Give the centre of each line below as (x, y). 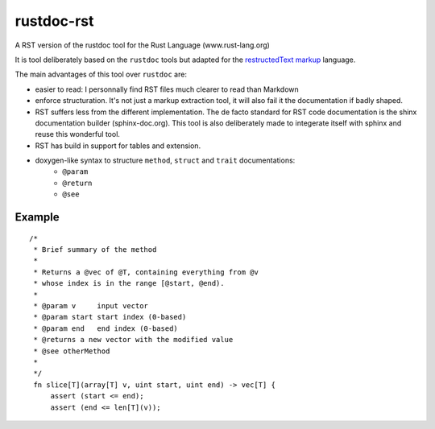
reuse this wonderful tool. (78, 134)
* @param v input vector (91, 305)
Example (37, 217)
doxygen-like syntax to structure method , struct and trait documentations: (165, 160)
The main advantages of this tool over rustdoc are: (101, 74)
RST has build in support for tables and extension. (118, 146)
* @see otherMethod (72, 351)
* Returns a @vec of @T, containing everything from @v (146, 272)
